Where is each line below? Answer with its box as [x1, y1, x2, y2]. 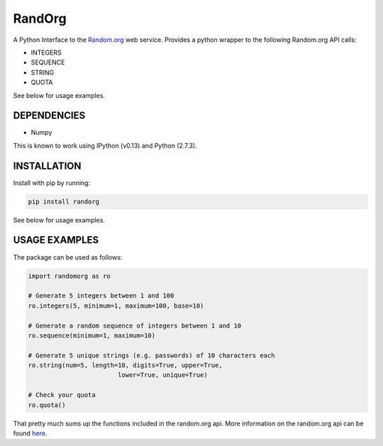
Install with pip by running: [13, 178, 91, 187]
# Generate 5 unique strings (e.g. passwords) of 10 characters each [28, 351, 275, 359]
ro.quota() [28, 401, 66, 409]
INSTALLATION [13, 160, 82, 172]
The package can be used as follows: [13, 252, 123, 262]
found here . [13, 429, 48, 437]
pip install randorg [28, 197, 99, 206]
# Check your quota [28, 391, 96, 399]
